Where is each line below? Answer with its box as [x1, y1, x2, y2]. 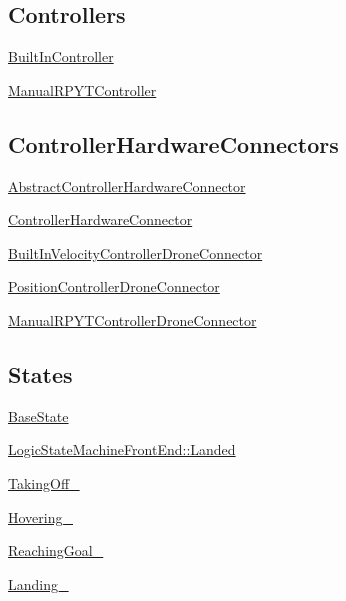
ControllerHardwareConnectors [8, 128, 339, 159]
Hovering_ [8, 506, 73, 527]
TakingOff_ [8, 472, 80, 493]
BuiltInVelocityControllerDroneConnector [8, 242, 263, 263]
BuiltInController [8, 46, 114, 67]
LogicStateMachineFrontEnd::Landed [8, 439, 236, 460]
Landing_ [8, 573, 69, 594]
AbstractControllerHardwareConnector [8, 175, 246, 196]
